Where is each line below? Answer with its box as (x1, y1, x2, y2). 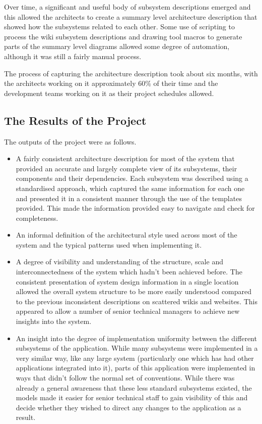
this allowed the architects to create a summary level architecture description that (4, 11, 257, 22)
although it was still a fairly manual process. (4, 51, 142, 61)
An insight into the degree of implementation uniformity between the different (16, 333, 257, 343)
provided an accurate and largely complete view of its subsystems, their (16, 163, 237, 173)
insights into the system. (16, 316, 92, 326)
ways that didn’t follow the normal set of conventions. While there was (16, 372, 235, 383)
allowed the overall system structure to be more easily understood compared (16, 286, 252, 297)
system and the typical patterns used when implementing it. (16, 239, 202, 250)
